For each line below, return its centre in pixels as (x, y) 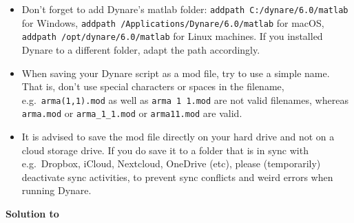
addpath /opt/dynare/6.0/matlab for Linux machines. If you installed (172, 36)
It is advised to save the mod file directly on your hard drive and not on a (178, 137)
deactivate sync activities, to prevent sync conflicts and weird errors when (177, 177)
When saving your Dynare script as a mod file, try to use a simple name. (176, 73)
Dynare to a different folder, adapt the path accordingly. (141, 49)
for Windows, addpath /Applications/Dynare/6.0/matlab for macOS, (173, 22)
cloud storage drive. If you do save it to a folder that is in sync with (165, 150)
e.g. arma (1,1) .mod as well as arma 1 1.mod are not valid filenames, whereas (185, 99)
